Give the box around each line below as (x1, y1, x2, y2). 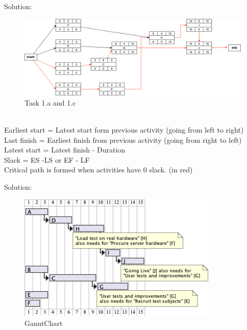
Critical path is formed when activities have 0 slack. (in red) (4, 164, 193, 175)
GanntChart (24, 318, 63, 328)
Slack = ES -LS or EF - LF (4, 154, 90, 165)
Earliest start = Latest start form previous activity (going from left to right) (4, 124, 244, 135)
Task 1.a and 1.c (24, 97, 76, 108)
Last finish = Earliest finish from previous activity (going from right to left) (4, 134, 242, 145)
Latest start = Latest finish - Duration (4, 144, 126, 155)
